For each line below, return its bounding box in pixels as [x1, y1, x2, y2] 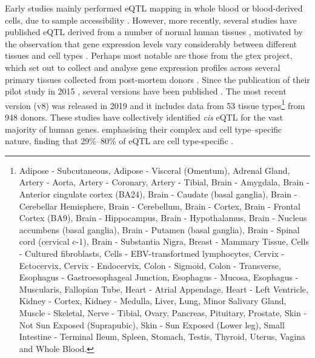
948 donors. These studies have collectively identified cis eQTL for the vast [5, 111, 283, 123]
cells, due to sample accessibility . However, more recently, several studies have [5, 13, 297, 26]
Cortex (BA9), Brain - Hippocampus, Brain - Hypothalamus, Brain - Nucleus [19, 211, 307, 224]
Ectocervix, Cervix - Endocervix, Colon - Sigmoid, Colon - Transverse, [19, 259, 281, 271]
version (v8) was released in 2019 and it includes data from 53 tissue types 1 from [5, 97, 305, 111]
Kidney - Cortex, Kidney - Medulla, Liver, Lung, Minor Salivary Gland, [19, 294, 287, 307]
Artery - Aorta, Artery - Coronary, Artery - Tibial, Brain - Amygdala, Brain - [19, 176, 310, 188]
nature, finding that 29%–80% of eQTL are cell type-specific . [5, 134, 234, 147]
